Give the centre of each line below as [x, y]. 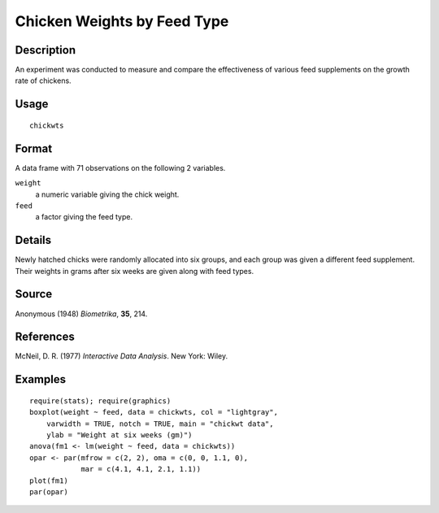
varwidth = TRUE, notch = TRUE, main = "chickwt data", [160, 424]
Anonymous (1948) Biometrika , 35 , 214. [81, 314]
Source [34, 294]
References [45, 337]
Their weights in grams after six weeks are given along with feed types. [135, 271]
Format [34, 148]
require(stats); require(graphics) [100, 401]
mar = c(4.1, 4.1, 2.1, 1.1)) [141, 469]
